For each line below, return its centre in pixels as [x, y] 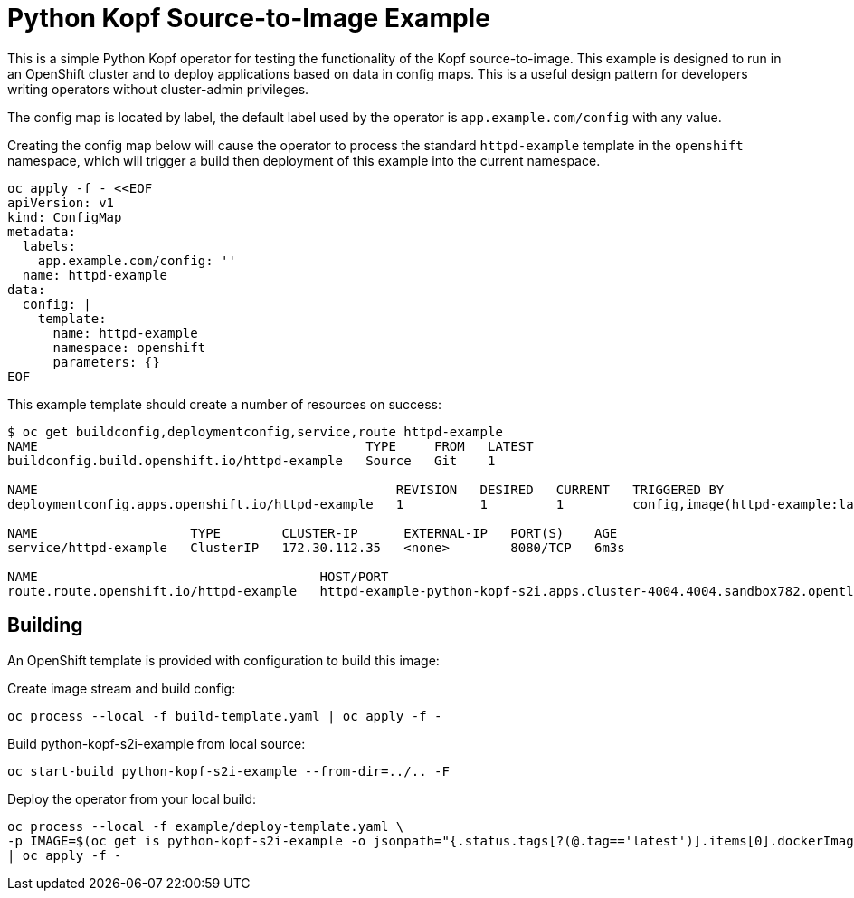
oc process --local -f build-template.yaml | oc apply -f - [225, 716]
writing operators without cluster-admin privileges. [158, 89]
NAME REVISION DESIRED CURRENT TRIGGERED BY [366, 489]
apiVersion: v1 [61, 202]
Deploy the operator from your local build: [132, 798]
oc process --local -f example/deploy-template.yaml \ [206, 826]
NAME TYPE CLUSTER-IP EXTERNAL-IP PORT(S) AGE [313, 533]
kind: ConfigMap [65, 217]
